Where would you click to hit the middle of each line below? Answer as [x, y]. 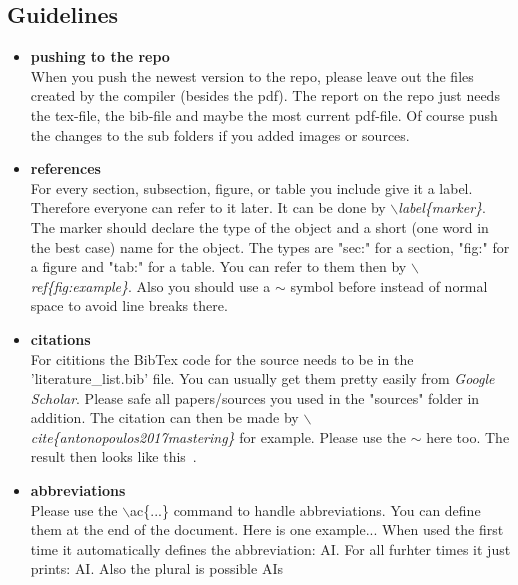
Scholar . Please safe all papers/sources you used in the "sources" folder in [255, 397]
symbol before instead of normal [389, 285]
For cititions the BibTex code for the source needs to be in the [222, 358]
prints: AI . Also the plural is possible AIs [156, 568]
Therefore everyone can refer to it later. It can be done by [208, 207]
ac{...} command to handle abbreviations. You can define [305, 509]
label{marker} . [442, 207]
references [65, 168]
